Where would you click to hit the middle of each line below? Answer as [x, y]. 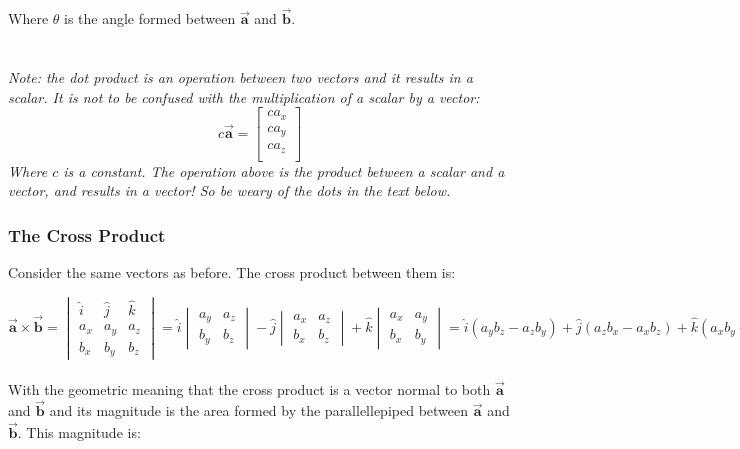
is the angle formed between [150, 18]
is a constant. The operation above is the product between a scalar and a [284, 170]
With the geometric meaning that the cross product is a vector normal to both [249, 388]
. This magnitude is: [79, 432]
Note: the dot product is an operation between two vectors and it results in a [240, 77]
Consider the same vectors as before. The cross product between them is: [232, 272]
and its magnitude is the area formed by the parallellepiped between [259, 410]
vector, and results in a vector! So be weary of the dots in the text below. [229, 190]
